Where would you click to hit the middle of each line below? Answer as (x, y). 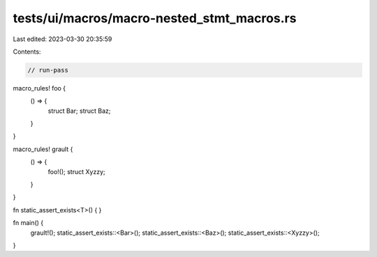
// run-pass (48, 70)
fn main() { (28, 223)
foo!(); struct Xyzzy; (76, 171)
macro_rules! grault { (43, 149)
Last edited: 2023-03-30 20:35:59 (62, 39)
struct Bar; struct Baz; (79, 111)
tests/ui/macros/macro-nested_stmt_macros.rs (155, 18)
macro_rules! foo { (39, 88)
